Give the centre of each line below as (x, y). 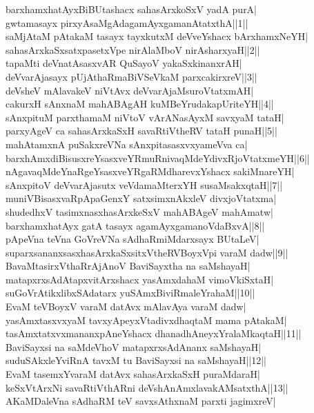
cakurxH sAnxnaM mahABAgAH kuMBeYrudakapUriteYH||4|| (140, 104)
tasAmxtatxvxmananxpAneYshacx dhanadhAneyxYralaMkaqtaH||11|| (154, 333)
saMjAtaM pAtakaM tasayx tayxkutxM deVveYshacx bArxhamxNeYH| (157, 36)
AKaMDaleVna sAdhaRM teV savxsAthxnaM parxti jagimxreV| (141, 401)
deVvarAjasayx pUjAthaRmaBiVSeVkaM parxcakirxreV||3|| (131, 76)
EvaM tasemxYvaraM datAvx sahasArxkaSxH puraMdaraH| (133, 374)
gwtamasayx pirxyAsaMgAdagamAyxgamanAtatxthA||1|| (127, 22)
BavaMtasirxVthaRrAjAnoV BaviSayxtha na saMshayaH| (128, 266)
